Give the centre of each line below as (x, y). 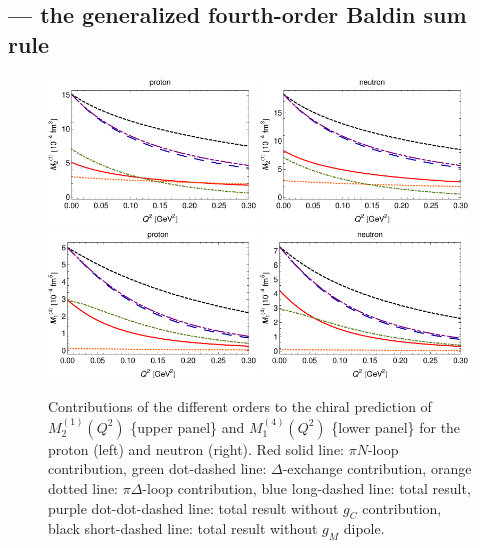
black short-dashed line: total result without (183, 528)
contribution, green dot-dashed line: (157, 468)
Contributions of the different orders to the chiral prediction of (240, 406)
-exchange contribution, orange (377, 468)
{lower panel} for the (396, 426)
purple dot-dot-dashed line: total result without (193, 507)
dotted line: (83, 487)
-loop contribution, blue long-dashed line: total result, (306, 487)
